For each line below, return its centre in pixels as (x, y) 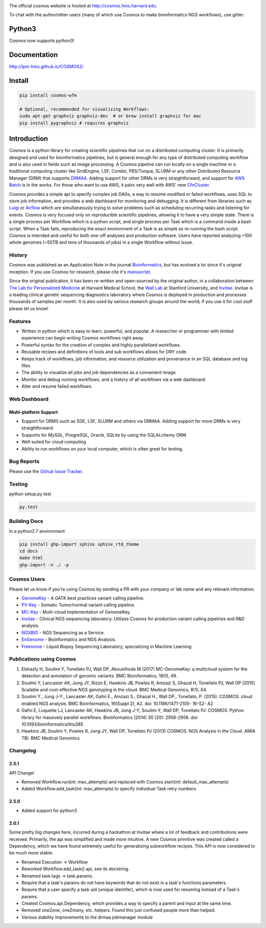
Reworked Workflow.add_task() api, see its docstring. (76, 869)
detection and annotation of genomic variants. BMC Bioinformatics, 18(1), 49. (99, 676)
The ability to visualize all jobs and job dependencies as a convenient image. (99, 372)
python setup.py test (30, 494)
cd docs (29, 551)
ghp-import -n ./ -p (44, 565)
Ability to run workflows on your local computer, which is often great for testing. (102, 448)
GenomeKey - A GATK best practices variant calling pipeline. (83, 598)
